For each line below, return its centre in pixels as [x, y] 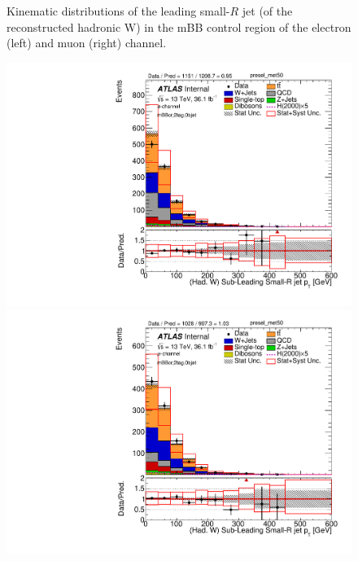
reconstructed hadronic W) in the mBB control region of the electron [179, 26]
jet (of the [267, 11]
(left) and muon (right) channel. [87, 43]
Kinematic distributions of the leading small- [118, 11]
